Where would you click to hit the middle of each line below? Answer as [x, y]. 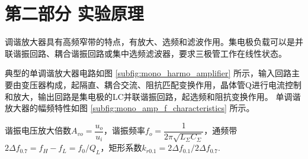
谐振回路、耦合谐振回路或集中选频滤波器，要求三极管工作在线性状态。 [150, 53]
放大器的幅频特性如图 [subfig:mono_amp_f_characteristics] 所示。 [130, 108]
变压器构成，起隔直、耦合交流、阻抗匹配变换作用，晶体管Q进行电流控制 [161, 84]
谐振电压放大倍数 [38, 130]
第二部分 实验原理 [74, 13]
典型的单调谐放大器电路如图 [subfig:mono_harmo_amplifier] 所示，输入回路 [148, 73]
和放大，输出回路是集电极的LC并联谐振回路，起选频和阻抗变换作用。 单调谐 [153, 96]
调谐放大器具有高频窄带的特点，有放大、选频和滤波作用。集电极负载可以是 [150, 42]
